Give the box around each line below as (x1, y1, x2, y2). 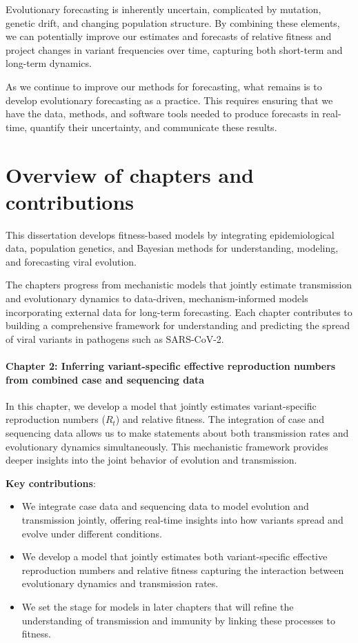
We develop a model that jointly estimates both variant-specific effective (21, 549, 328, 564)
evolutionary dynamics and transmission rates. (21, 576, 219, 591)
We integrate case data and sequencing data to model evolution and (21, 499, 309, 513)
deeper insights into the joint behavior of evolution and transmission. (6, 453, 297, 467)
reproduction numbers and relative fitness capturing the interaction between (21, 562, 344, 577)
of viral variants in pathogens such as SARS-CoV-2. (6, 331, 224, 346)
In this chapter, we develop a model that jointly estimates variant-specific (6, 398, 317, 413)
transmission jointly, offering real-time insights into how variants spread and (21, 512, 344, 526)
